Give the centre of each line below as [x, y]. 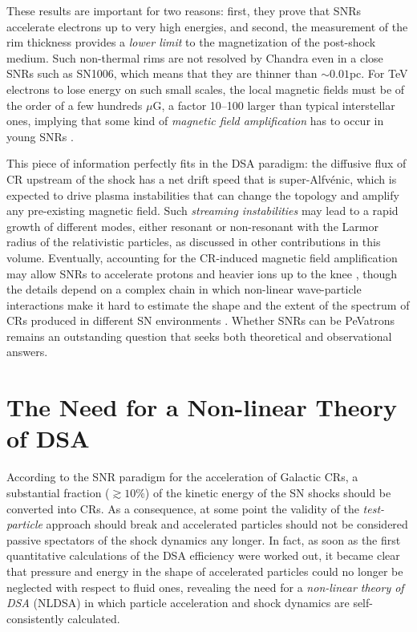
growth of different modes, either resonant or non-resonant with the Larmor [192, 226]
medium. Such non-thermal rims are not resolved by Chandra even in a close [195, 57]
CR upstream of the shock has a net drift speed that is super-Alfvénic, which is [202, 178]
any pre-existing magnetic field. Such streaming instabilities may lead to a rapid [202, 211]
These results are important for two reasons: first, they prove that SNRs [184, 10]
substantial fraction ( [58, 492]
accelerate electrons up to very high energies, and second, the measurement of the [207, 26]
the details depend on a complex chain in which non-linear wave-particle [184, 289]
